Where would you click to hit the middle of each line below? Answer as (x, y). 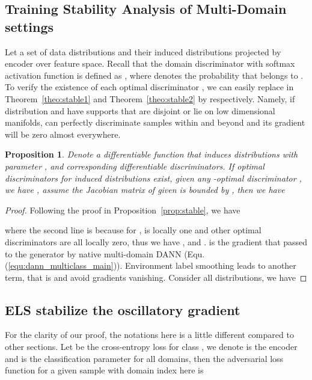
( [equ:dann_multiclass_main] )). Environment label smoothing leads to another (151, 265)
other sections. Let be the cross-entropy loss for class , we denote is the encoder (151, 347)
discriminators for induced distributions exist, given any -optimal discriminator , (153, 178)
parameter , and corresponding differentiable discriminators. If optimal (135, 166)
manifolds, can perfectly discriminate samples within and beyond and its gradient (155, 122)
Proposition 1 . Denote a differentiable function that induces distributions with (151, 154)
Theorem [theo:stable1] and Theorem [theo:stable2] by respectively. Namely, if (150, 98)
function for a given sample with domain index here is (104, 370)
